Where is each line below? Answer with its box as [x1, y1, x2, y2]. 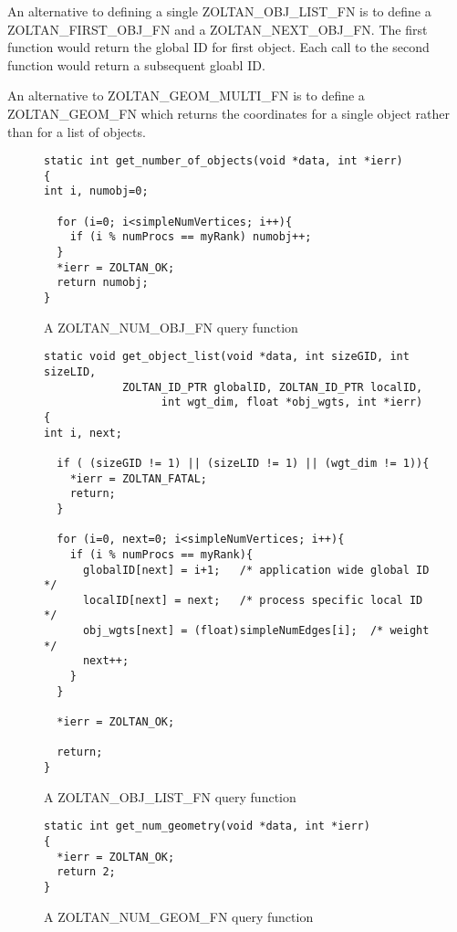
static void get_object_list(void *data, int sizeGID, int [44, 350, 410, 364]
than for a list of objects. [7, 122, 146, 141]
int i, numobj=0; [44, 185, 149, 198]
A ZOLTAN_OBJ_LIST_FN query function [44, 787, 296, 806]
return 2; [57, 865, 116, 879]
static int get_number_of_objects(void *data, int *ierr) [44, 154, 403, 168]
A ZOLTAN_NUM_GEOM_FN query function [44, 906, 314, 926]
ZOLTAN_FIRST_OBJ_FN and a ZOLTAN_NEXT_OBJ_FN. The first [7, 19, 428, 38]
